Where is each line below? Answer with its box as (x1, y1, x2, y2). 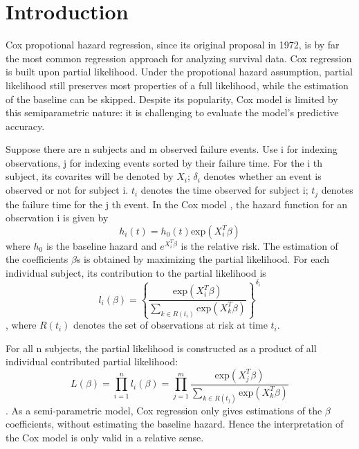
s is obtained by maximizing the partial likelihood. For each (76, 252, 330, 266)
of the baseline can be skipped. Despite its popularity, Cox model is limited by (6, 91, 338, 106)
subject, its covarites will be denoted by (6, 169, 174, 183)
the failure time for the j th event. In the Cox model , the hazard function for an (6, 196, 348, 211)
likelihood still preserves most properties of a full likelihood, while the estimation (6, 77, 349, 92)
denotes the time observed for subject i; (140, 183, 309, 197)
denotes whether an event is (203, 169, 322, 183)
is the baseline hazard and (46, 238, 157, 253)
